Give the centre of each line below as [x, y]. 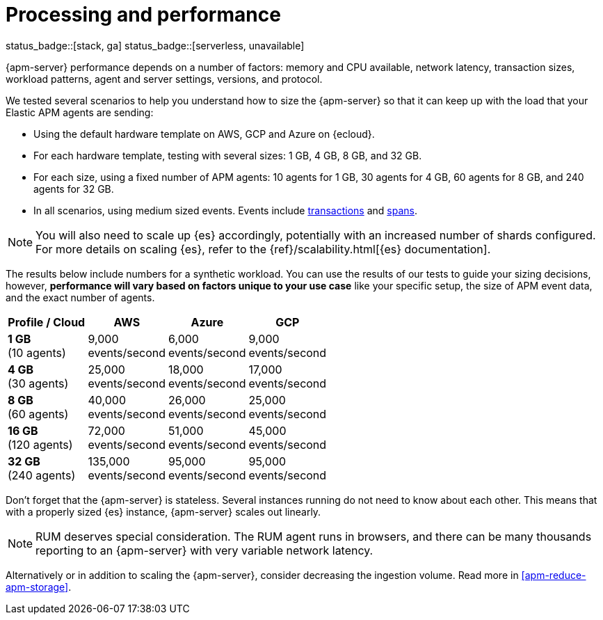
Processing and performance [143, 15]
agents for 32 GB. [74, 189]
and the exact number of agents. [80, 297]
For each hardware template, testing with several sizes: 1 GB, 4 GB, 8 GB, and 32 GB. [228, 155]
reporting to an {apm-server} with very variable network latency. [204, 550]
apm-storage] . [39, 587]
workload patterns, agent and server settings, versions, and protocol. [164, 79]
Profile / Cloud [47, 322]
